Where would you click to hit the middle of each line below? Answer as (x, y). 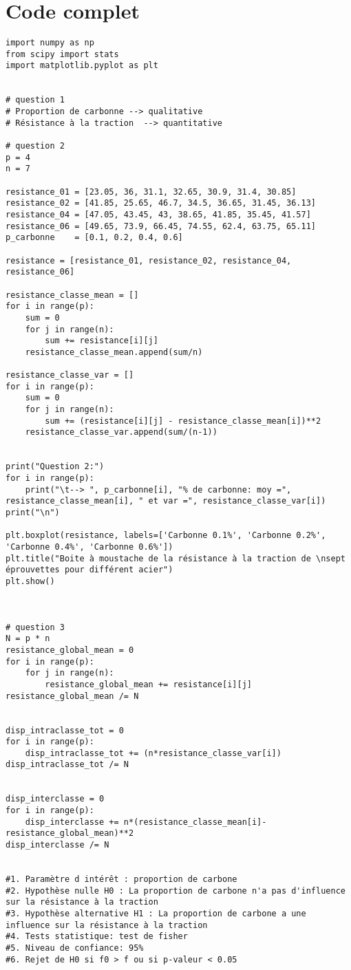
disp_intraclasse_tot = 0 (65, 730)
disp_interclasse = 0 (55, 799)
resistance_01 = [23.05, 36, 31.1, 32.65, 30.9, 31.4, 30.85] (151, 192)
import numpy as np (50, 43)
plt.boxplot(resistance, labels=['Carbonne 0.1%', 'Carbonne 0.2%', (166, 536)
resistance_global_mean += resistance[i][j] (148, 684)
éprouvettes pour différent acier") (89, 570)
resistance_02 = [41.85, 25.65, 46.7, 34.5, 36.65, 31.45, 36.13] (161, 203)
